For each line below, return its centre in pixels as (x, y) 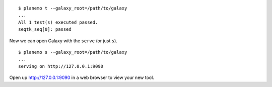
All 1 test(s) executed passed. (58, 22)
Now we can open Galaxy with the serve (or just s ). (63, 41)
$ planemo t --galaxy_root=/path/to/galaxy (73, 8)
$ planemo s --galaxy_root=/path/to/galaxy (73, 52)
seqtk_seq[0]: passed (45, 29)
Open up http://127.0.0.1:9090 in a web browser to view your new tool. (82, 77)
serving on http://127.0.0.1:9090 (61, 66)
